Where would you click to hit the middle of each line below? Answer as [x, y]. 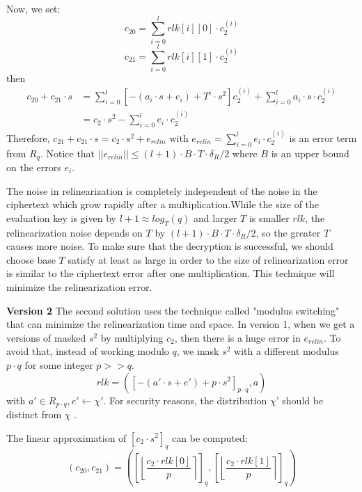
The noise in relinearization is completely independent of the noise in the [162, 190]
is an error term [323, 137]
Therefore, [28, 137]
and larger [215, 217]
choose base [31, 259]
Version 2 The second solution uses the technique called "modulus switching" [173, 310]
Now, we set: [33, 8]
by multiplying [132, 337]
